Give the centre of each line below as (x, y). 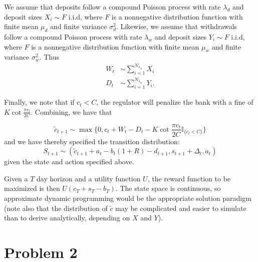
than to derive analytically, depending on (67, 218)
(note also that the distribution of (56, 208)
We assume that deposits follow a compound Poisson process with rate (112, 7)
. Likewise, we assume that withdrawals (177, 26)
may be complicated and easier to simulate (181, 208)
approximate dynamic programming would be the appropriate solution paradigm (128, 198)
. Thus (49, 57)
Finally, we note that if (39, 102)
